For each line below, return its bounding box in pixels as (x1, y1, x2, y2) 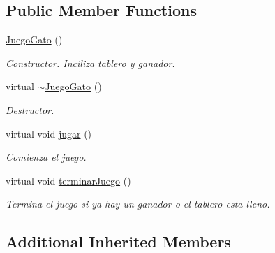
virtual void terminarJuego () (6, 173, 131, 187)
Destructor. (6, 102, 54, 117)
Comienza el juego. (6, 150, 87, 164)
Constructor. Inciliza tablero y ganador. (6, 55, 175, 70)
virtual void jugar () (6, 126, 92, 140)
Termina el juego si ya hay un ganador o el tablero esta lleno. (6, 196, 270, 211)
